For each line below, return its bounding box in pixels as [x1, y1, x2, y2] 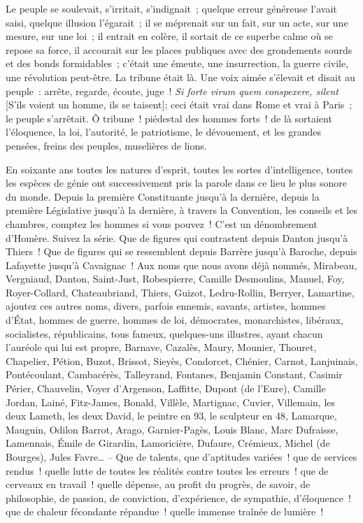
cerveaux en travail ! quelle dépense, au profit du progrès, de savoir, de [6, 477, 311, 492]
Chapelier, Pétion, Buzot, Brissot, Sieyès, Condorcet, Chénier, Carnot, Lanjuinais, [6, 353, 358, 368]
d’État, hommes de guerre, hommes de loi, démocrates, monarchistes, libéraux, [6, 313, 343, 327]
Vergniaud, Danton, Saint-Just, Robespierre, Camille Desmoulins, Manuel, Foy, [6, 271, 345, 286]
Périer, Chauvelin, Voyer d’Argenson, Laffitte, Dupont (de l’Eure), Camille [6, 381, 326, 396]
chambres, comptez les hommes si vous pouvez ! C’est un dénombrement [6, 216, 318, 231]
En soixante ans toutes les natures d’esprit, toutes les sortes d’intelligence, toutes [6, 162, 353, 176]
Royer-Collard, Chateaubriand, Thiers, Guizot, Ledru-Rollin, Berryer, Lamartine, [6, 285, 355, 299]
